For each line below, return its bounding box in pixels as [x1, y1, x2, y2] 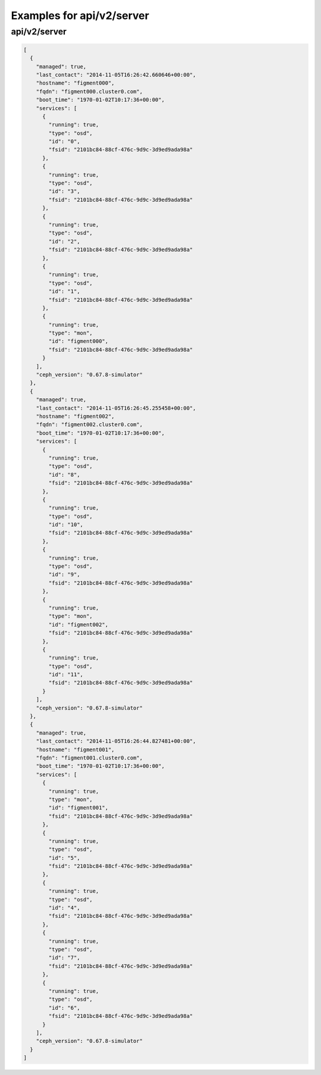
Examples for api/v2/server [11, 9, 150, 22]
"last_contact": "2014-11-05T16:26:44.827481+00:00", [36, 738, 196, 745]
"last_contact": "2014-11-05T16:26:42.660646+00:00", [36, 71, 196, 78]
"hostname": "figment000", [36, 80, 115, 86]
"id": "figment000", [48, 338, 109, 345]
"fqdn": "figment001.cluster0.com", [36, 755, 143, 761]
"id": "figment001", [48, 804, 109, 811]
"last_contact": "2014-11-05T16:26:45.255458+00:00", [36, 405, 196, 411]
